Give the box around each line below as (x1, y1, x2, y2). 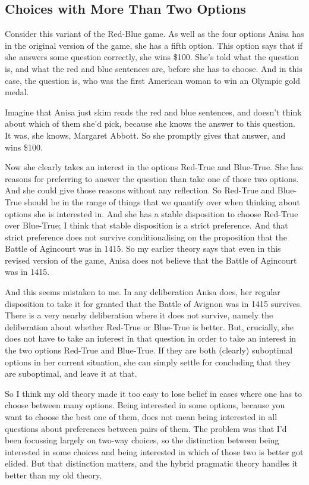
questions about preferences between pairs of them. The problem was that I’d (5, 422, 287, 434)
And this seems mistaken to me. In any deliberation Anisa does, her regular (5, 286, 280, 298)
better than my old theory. (5, 468, 102, 481)
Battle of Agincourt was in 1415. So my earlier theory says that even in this (5, 242, 281, 255)
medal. (5, 86, 29, 98)
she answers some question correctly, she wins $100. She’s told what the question (5, 51, 299, 63)
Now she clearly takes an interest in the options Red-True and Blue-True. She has (5, 161, 303, 173)
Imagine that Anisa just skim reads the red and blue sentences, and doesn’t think (5, 105, 302, 118)
